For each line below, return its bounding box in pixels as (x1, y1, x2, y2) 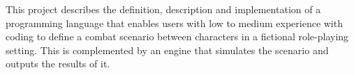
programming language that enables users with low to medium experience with (6, 15, 343, 30)
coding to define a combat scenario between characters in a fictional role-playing (6, 29, 349, 44)
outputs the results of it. (6, 56, 110, 71)
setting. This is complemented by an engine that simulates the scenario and (6, 42, 329, 57)
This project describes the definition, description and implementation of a (6, 2, 321, 16)
